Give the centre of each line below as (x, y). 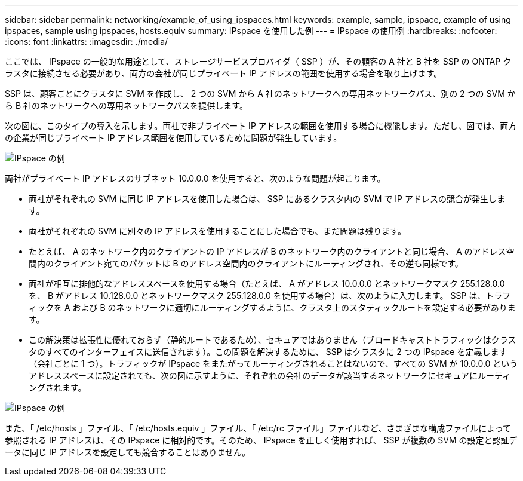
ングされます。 (58, 387)
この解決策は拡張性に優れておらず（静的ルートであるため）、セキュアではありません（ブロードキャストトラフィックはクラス (273, 340)
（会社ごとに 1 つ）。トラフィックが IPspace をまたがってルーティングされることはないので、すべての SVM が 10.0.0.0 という (273, 364)
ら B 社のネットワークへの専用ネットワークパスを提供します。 (126, 105)
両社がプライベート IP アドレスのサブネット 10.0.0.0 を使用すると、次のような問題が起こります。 (195, 178)
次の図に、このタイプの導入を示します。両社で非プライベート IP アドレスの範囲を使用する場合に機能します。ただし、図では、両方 (261, 126)
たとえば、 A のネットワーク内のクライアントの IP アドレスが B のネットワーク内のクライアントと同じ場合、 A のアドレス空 (272, 251)
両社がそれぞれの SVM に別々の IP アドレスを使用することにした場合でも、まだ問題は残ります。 (217, 231)
